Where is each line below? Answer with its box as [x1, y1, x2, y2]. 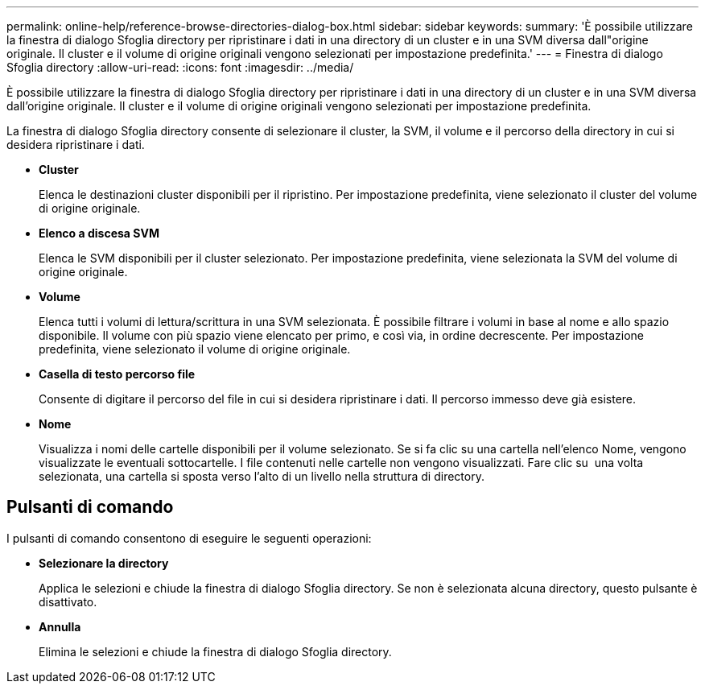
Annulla [39, 619, 81, 634]
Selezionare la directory [39, 556, 169, 570]
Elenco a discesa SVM [39, 226, 159, 240]
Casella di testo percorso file [39, 367, 196, 381]
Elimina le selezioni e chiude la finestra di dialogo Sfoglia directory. [39, 644, 392, 659]
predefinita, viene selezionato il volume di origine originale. [39, 342, 351, 356]
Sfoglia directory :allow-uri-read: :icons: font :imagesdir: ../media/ [6, 60, 354, 74]
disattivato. [39, 594, 97, 609]
